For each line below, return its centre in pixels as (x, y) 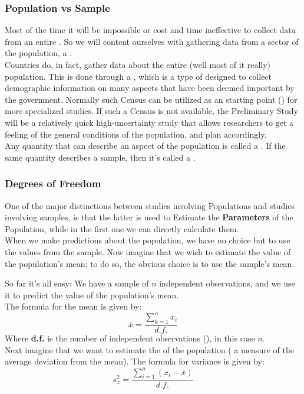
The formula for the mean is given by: (73, 306)
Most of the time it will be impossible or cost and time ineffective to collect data (150, 30)
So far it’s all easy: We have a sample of (77, 283)
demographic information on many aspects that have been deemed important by (150, 88)
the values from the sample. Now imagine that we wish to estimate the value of (148, 251)
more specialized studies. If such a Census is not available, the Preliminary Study (151, 111)
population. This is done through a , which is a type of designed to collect (138, 76)
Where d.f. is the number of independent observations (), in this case (130, 338)
